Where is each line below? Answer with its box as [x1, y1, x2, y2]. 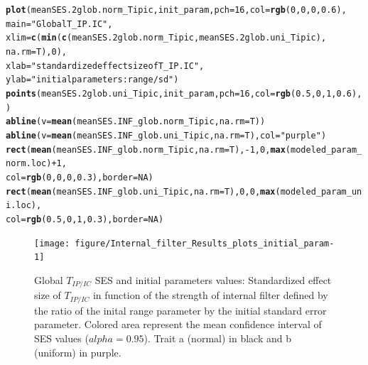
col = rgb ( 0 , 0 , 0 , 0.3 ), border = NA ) [6, 172, 153, 182]
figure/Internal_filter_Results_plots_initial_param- [75, 238, 335, 249]
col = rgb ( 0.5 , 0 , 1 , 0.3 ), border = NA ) [6, 214, 164, 224]
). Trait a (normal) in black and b [144, 330, 291, 345]
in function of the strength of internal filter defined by [92, 288, 328, 303]
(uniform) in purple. [34, 344, 121, 359]
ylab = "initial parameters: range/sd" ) [6, 75, 179, 85]
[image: [34, 238, 70, 249]
